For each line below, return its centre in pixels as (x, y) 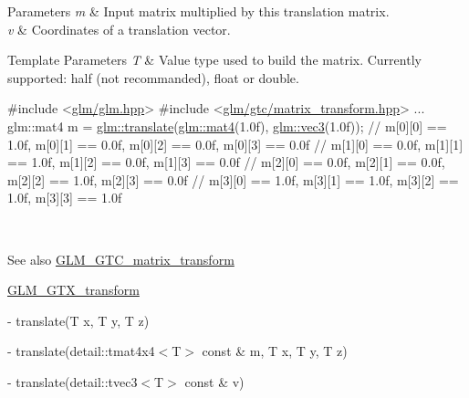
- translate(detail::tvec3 (73, 381)
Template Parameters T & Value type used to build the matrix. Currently (214, 60)
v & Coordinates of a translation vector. (119, 29)
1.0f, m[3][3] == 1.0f (65, 198)
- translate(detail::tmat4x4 (81, 351)
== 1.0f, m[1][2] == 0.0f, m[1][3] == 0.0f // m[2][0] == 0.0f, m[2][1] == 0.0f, (226, 162)
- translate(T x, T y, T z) (78, 320)
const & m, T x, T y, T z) (275, 351)
